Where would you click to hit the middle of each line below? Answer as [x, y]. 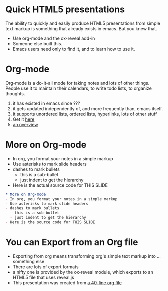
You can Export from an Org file [72, 243]
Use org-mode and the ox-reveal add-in [54, 38]
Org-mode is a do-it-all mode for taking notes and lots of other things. [77, 83]
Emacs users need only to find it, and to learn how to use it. [74, 49]
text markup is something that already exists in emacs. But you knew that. [81, 28]
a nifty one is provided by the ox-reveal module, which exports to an [83, 272]
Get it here [23, 119]
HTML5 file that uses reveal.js [43, 277]
